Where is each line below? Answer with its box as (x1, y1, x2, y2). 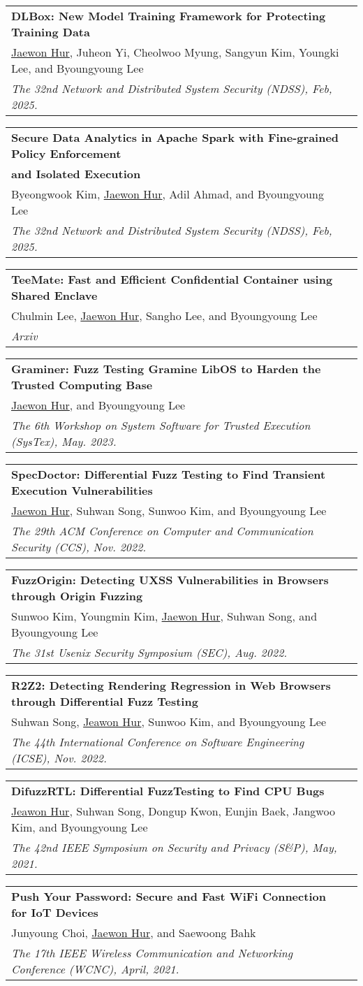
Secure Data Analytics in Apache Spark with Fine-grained (11, 129, 339, 145)
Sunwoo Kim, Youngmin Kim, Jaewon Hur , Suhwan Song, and (11, 608, 318, 624)
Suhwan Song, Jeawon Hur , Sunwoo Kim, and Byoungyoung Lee (11, 713, 326, 730)
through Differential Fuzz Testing (11, 693, 198, 709)
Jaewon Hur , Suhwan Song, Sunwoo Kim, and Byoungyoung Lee (11, 502, 327, 519)
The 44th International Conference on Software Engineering (11, 734, 304, 750)
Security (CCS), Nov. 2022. (11, 539, 147, 555)
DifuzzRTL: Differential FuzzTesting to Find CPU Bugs (11, 783, 325, 799)
